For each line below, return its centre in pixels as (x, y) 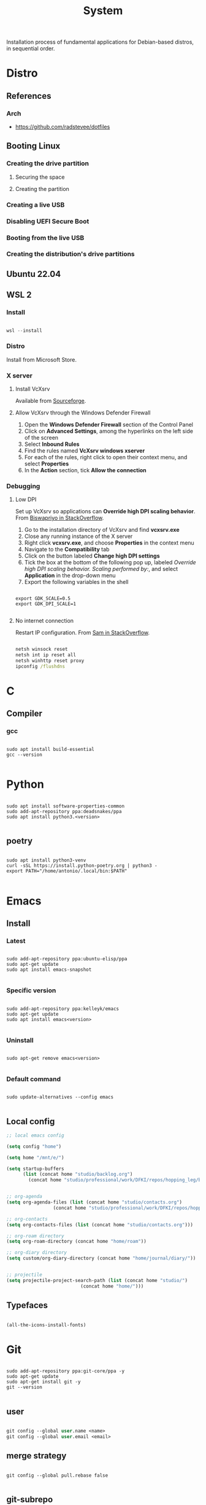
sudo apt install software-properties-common (65, 806)
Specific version (31, 990)
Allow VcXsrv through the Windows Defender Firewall (83, 413)
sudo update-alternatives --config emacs (60, 1097)
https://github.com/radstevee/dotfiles (63, 127)
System (103, 11)
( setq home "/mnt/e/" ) (35, 1157)
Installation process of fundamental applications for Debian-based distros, (100, 42)
